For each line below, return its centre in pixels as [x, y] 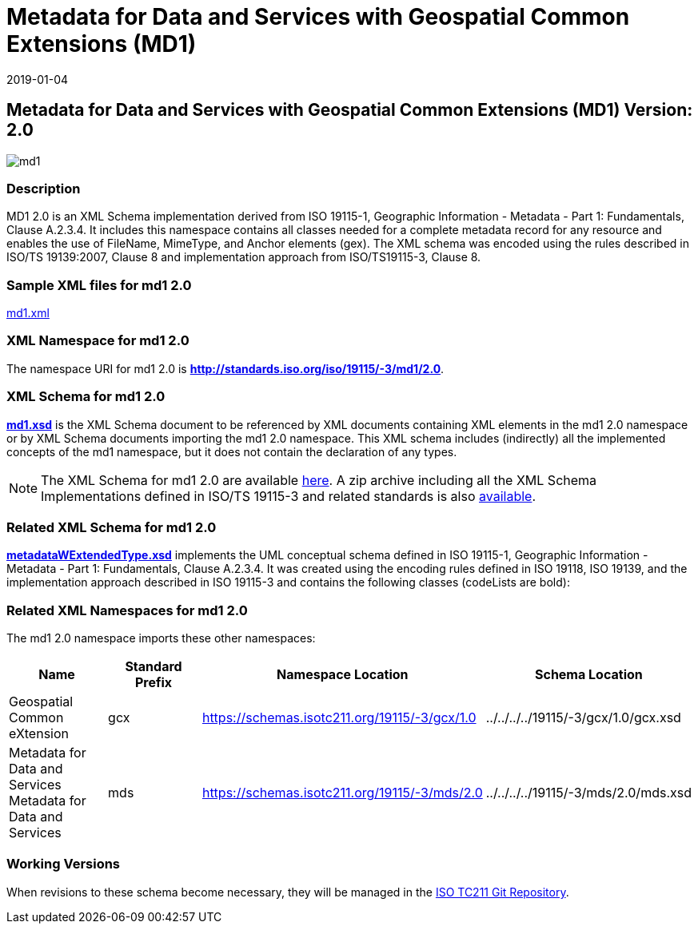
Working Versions [64, 864]
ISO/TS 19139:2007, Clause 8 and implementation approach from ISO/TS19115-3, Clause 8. [244, 257]
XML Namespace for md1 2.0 [98, 341]
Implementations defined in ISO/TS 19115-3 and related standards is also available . [288, 496]
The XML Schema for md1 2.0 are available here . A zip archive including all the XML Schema [319, 480]
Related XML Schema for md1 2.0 [112, 527]
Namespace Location [343, 675]
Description [44, 188]
